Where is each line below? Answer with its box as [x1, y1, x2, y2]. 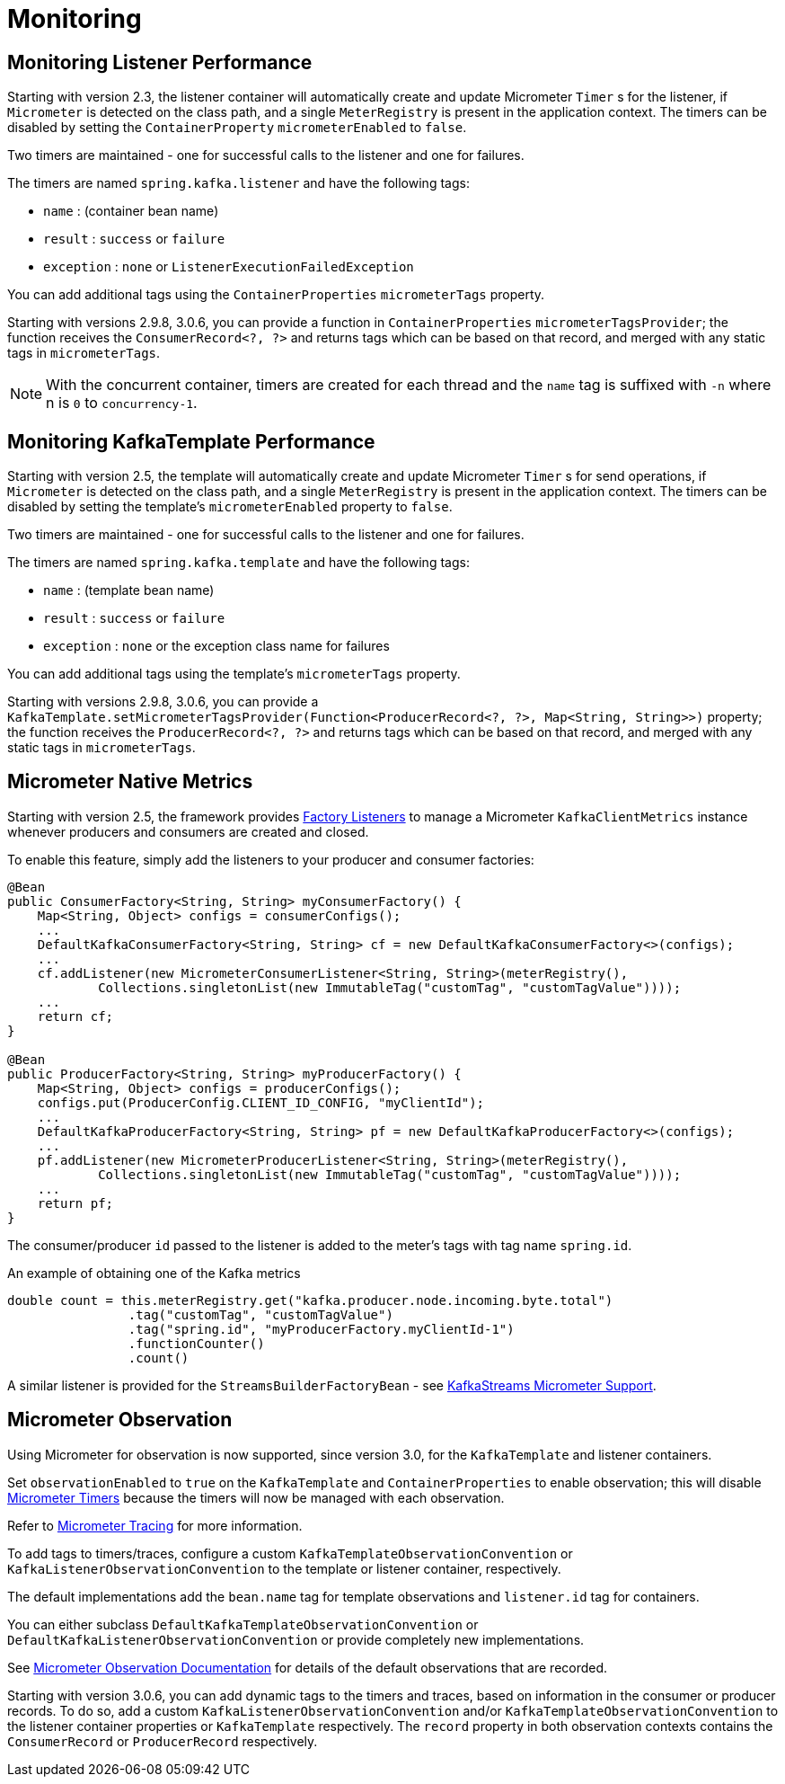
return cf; [37, 1008, 114, 1024]
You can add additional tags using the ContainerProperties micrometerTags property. [7, 287, 545, 303]
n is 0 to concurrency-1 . [46, 394, 198, 413]
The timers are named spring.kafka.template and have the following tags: [7, 555, 470, 571]
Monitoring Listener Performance [7, 50, 313, 74]
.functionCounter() [128, 1336, 265, 1351]
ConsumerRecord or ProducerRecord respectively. [7, 1733, 318, 1749]
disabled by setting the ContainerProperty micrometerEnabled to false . [7, 120, 467, 136]
